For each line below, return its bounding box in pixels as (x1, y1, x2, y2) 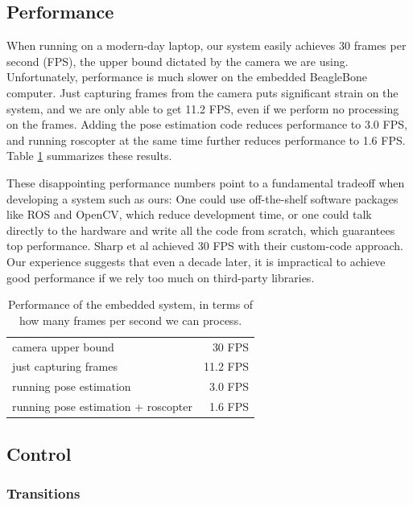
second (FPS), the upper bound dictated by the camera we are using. (6, 52, 349, 69)
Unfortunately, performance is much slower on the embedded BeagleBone (6, 68, 367, 85)
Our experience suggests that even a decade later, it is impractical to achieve (6, 252, 386, 269)
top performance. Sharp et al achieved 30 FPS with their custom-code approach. (6, 237, 404, 254)
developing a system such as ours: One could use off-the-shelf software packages (6, 190, 399, 207)
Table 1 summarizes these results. (6, 147, 172, 164)
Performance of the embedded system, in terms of (7, 296, 254, 313)
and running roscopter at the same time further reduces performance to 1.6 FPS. (6, 131, 406, 148)
